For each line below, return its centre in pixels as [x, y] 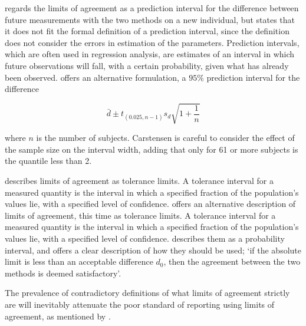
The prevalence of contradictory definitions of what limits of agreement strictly [147, 293]
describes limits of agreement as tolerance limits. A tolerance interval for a [139, 181]
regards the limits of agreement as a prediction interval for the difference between [152, 8]
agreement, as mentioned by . [58, 316]
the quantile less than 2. [48, 161]
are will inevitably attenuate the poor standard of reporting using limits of [140, 304]
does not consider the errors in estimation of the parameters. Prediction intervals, [152, 42]
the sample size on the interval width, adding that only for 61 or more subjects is [152, 149]
